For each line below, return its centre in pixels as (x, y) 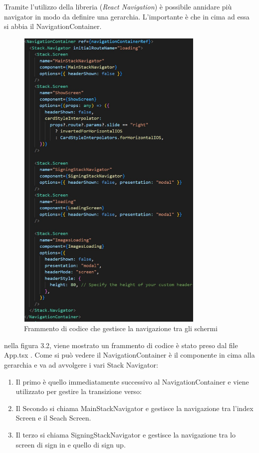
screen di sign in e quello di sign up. (71, 444)
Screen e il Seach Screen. (53, 418)
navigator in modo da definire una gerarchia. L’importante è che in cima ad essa (127, 16)
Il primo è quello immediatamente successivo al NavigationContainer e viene (132, 381)
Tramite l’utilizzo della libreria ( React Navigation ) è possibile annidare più (118, 6)
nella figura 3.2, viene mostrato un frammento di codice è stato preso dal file (121, 345)
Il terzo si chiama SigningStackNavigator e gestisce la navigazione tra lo (126, 435)
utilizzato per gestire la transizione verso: (79, 391)
